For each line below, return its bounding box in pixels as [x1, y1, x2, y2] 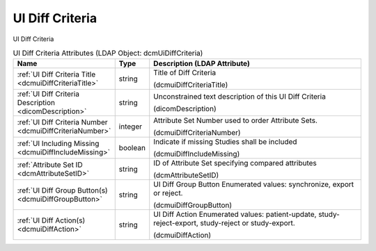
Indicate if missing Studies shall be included [153, 137, 297, 147]
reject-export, [153, 218, 198, 228]
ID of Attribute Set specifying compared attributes [153, 159, 317, 168]
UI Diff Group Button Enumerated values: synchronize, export [153, 179, 354, 189]
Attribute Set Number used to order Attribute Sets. [153, 115, 318, 125]
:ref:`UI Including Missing [17, 139, 100, 149]
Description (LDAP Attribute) [153, 59, 250, 69]
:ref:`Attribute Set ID [17, 160, 83, 170]
